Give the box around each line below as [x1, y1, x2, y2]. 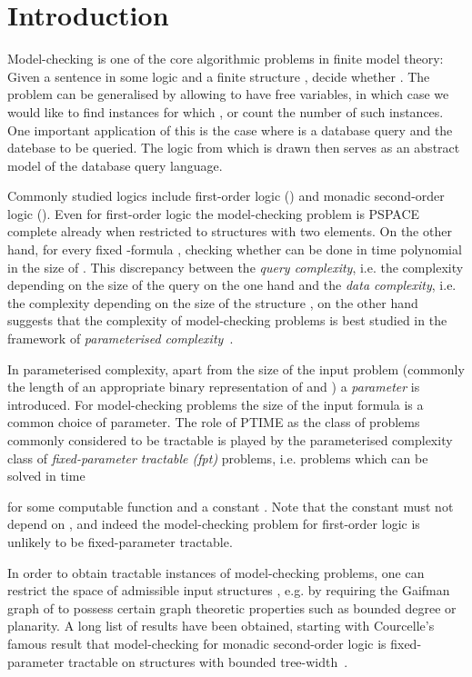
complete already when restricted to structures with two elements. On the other [7, 222, 452, 241]
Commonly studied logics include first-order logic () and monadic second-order [7, 186, 445, 205]
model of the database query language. [7, 155, 223, 174]
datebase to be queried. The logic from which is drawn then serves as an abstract [7, 138, 460, 157]
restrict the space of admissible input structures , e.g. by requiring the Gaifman [7, 581, 450, 600]
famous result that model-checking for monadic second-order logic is [7, 633, 387, 652]
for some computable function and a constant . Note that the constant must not [7, 496, 454, 515]
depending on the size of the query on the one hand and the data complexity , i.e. [7, 275, 457, 294]
